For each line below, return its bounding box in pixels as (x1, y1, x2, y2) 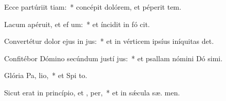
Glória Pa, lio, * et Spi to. (4, 70, 87, 81)
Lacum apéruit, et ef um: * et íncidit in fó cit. (4, 18, 150, 29)
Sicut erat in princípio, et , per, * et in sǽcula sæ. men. (4, 87, 180, 97)
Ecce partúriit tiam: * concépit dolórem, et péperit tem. (4, 2, 181, 12)
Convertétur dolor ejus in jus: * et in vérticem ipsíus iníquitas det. (4, 36, 214, 46)
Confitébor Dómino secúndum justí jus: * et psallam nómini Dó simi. (4, 53, 223, 63)
